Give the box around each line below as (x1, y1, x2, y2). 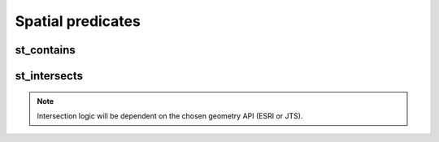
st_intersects (15, 69, 84, 83)
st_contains (15, 43, 76, 57)
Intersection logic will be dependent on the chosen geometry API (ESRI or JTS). (37, 110, 303, 121)
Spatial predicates (15, 12, 141, 30)
